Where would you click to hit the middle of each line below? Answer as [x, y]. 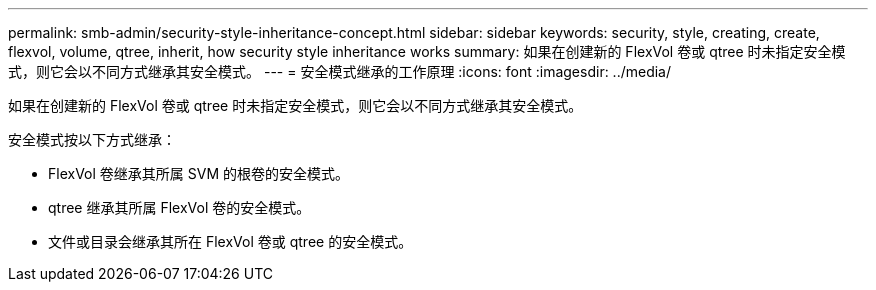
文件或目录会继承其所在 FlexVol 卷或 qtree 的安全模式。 [230, 241]
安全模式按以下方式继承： [92, 139]
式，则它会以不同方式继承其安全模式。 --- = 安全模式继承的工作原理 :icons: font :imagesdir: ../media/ [340, 71]
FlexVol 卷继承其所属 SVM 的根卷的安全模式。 [198, 173]
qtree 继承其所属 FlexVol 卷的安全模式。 [179, 207]
